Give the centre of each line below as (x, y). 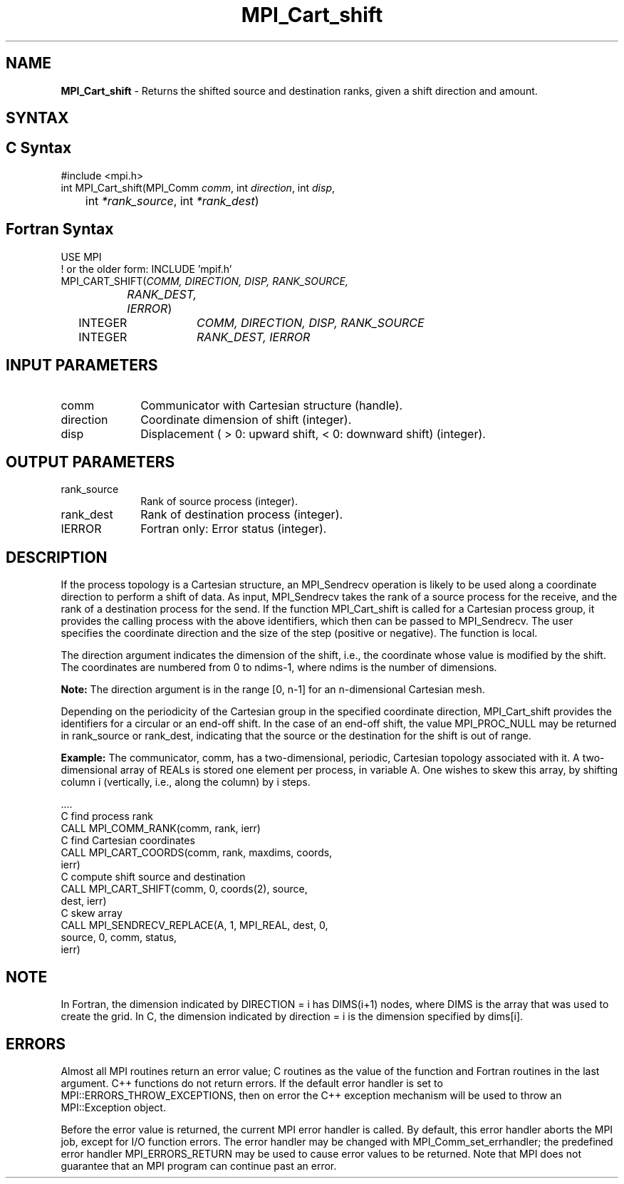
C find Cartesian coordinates (128, 841)
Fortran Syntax (60, 229)
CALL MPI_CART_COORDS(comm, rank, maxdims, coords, (197, 853)
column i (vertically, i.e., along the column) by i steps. (186, 782)
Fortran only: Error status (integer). (234, 529)
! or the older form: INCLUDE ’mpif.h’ (146, 269)
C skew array (92, 913)
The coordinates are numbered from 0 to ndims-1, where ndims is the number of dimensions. (279, 668)
